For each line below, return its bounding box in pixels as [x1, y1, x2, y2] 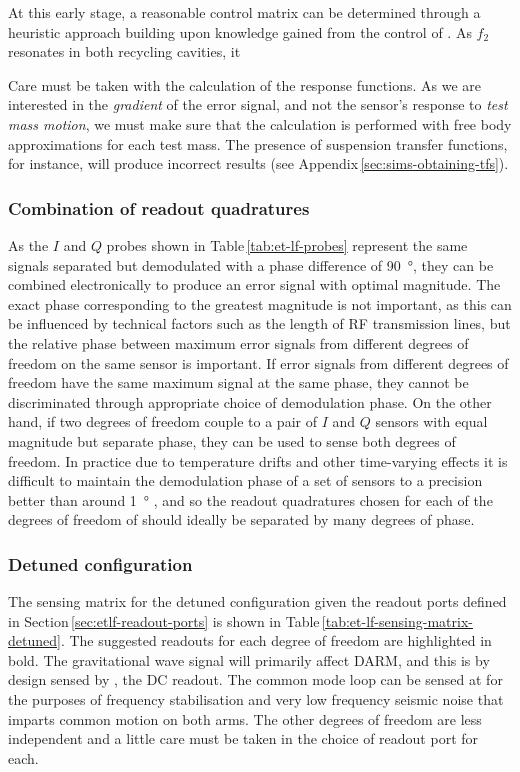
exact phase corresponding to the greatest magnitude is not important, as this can [8, 293, 512, 314]
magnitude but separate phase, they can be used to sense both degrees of [8, 430, 456, 451]
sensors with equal [375, 411, 488, 432]
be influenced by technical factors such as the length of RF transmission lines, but [8, 313, 511, 334]
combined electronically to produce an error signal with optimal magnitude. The [8, 274, 501, 295]
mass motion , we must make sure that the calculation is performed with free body [8, 113, 512, 134]
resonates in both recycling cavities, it [8, 41, 241, 62]
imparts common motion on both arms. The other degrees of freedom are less [8, 708, 482, 729]
